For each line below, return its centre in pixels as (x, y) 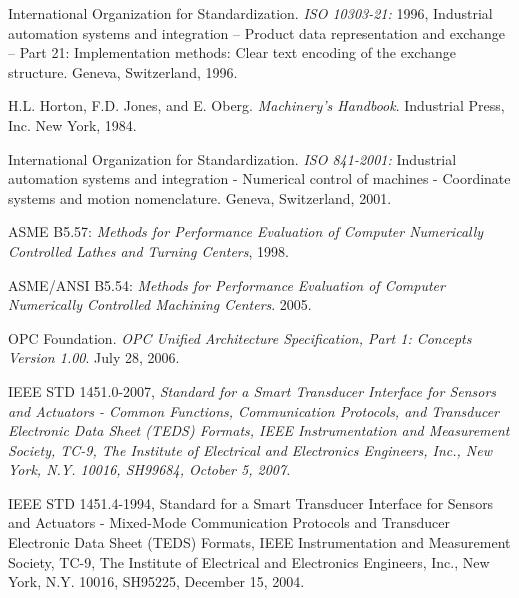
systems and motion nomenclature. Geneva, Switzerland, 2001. (200, 197)
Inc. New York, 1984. (72, 124)
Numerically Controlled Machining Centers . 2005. (160, 304)
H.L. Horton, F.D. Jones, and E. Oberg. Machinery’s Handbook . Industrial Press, (256, 105)
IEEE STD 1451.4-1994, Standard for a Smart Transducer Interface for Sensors (251, 502)
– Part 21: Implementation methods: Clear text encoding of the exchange (232, 52)
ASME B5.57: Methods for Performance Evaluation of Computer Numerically (246, 231)
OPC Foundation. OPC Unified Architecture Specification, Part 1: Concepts (240, 337)
